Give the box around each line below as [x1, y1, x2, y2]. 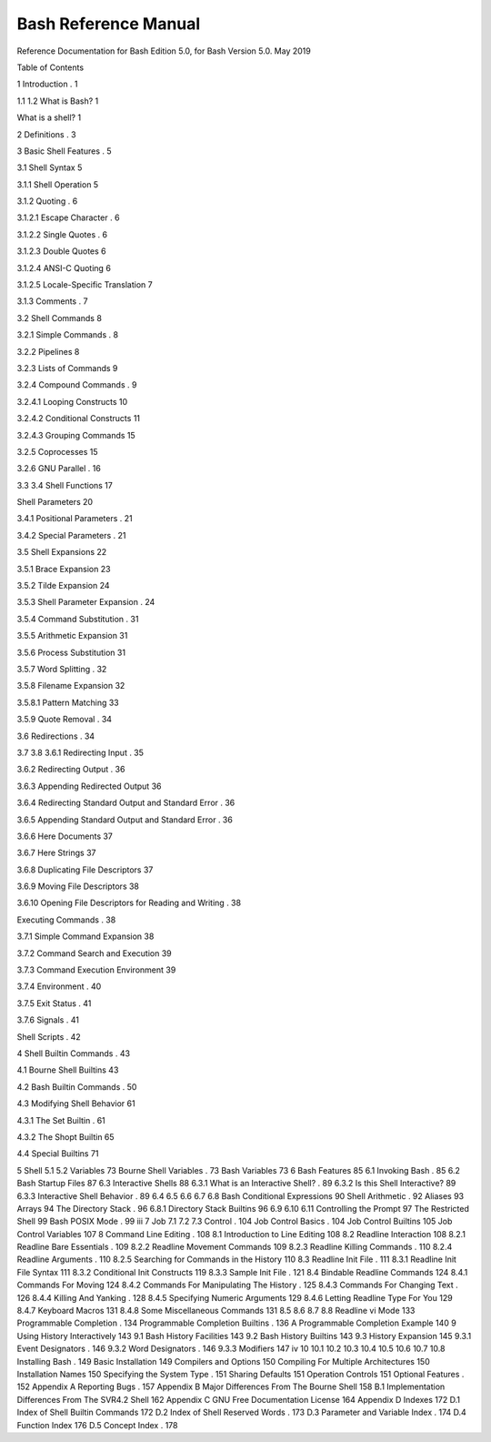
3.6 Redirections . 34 [16, 731, 95, 741]
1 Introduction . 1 [16, 78, 78, 90]
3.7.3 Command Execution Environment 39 [16, 964, 176, 975]
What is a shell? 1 [16, 112, 82, 123]
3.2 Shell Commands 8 [16, 312, 102, 323]
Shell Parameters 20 [16, 497, 94, 508]
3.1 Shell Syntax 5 [16, 162, 83, 173]
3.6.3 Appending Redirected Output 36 [16, 781, 162, 792]
